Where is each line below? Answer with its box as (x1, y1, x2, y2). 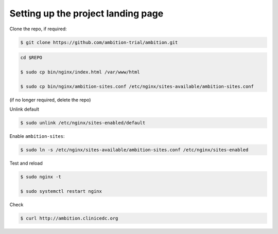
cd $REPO (20, 55, 43, 61)
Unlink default (9, 106, 40, 113)
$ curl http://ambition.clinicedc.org (20, 215, 118, 221)
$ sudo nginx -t (20, 174, 62, 179)
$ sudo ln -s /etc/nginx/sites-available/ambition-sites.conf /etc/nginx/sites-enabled (20, 147, 249, 153)
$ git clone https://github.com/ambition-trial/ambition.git (20, 39, 178, 45)
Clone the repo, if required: (9, 26, 67, 32)
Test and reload (9, 160, 43, 166)
